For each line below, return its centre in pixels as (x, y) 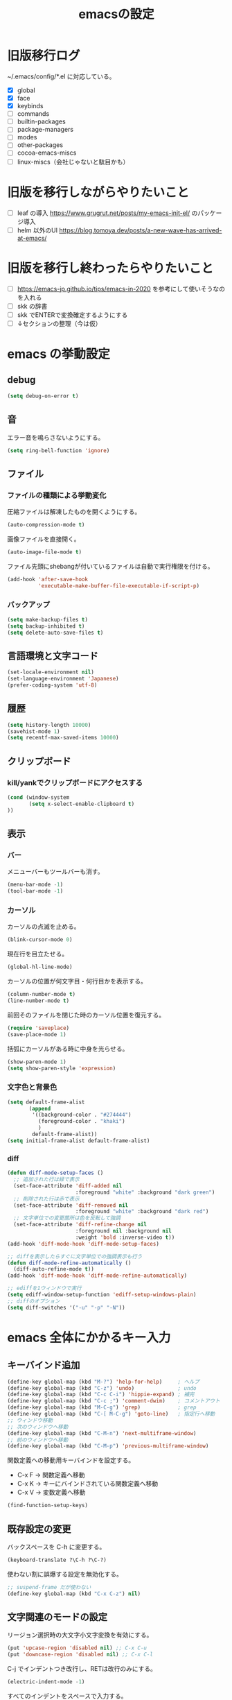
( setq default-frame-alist (46, 1102)
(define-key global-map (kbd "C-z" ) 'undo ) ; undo (102, 1388)
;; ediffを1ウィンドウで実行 (44, 1288)
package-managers (45, 130)
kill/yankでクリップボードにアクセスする (75, 782)
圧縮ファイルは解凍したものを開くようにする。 (74, 512)
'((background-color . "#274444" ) (82, 1115)
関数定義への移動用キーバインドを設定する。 (71, 1460)
